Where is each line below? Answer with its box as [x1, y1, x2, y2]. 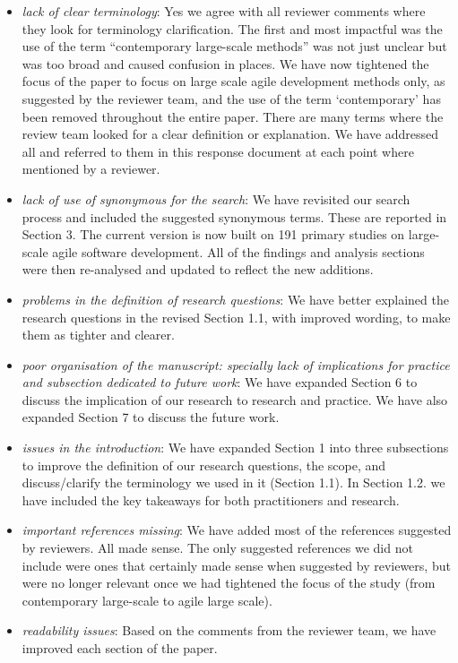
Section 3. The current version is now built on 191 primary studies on [22, 225, 405, 244]
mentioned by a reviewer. [22, 159, 160, 178]
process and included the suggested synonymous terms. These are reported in [22, 207, 447, 226]
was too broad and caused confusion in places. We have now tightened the [22, 54, 429, 73]
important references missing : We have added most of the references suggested [22, 521, 452, 539]
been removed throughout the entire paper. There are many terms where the [22, 107, 444, 125]
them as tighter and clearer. [22, 325, 175, 344]
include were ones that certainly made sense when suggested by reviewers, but [22, 555, 451, 574]
